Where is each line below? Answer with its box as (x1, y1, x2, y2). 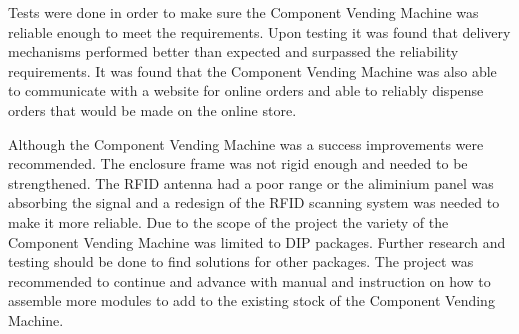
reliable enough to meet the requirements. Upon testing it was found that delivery (8, 21, 511, 42)
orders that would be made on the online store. (8, 99, 297, 120)
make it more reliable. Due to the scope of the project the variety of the (8, 211, 449, 232)
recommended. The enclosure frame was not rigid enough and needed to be (8, 153, 468, 174)
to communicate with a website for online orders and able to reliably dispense (8, 80, 484, 101)
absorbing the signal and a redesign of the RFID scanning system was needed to (8, 192, 500, 213)
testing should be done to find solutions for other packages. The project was (8, 251, 474, 272)
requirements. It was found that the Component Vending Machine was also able (8, 60, 497, 81)
